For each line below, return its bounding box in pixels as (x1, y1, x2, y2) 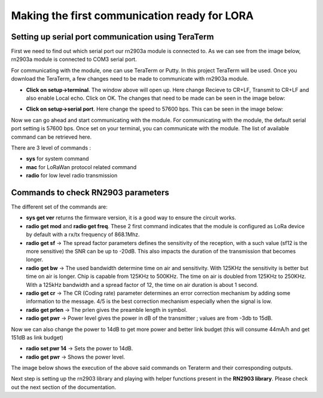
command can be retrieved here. (11, 133, 92, 140)
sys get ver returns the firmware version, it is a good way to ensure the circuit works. (26, 214, 236, 221)
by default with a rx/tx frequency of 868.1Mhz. (26, 231, 140, 238)
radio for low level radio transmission (26, 172, 118, 179)
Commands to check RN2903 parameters (11, 187, 170, 197)
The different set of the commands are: (11, 203, 108, 210)
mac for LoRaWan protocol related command (26, 163, 137, 170)
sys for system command (26, 155, 89, 163)
